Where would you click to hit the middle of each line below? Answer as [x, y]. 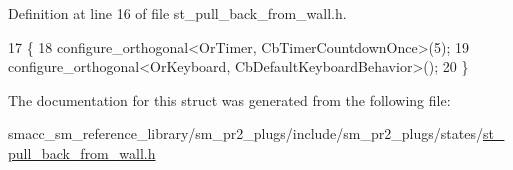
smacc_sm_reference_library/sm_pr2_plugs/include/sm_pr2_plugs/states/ [245, 133]
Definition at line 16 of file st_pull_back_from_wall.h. [177, 13]
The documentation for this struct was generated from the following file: [229, 99]
